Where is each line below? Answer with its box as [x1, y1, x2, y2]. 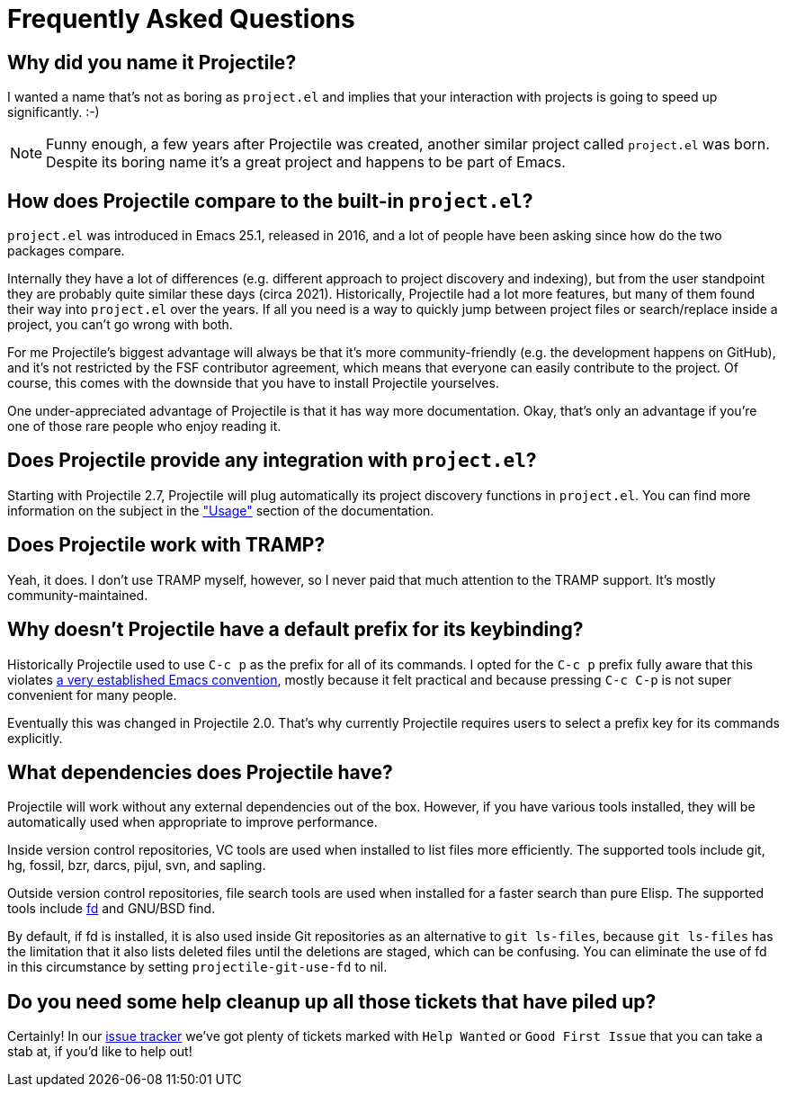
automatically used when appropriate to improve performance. [7, 814, 378, 830]
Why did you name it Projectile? [7, 50, 297, 74]
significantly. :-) [7, 104, 100, 121]
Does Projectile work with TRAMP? [7, 534, 326, 557]
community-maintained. [7, 587, 148, 603]
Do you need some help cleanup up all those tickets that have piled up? [7, 990, 657, 1013]
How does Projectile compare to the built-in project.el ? [7, 189, 533, 212]
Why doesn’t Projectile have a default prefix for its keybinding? [7, 618, 584, 641]
